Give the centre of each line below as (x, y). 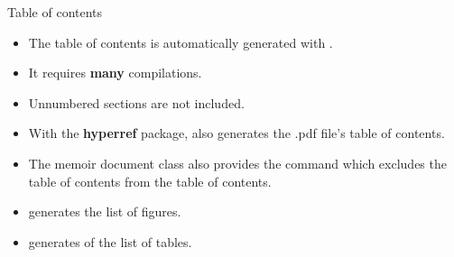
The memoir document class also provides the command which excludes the (237, 163)
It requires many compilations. (115, 73)
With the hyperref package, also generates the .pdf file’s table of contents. (236, 133)
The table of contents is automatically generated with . (181, 42)
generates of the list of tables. (110, 241)
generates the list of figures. (105, 211)
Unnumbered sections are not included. (136, 102)
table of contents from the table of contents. (150, 181)
